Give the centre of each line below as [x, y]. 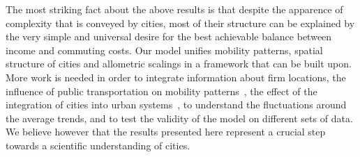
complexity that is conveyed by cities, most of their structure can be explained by [180, 23]
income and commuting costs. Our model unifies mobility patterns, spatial [164, 50]
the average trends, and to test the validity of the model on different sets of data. [179, 118]
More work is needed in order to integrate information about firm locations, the [176, 77]
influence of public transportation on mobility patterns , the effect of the [162, 91]
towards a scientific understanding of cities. [98, 145]
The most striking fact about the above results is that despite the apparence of [174, 9]
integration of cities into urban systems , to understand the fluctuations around [176, 105]
